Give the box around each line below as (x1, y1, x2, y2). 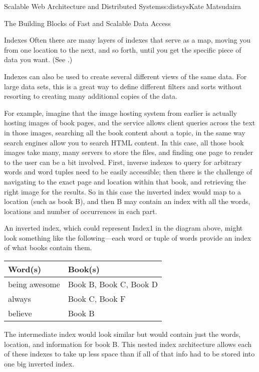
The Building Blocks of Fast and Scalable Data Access (4, 18, 171, 28)
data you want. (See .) (4, 54, 73, 65)
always (8, 293, 31, 305)
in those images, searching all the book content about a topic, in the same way (4, 127, 245, 137)
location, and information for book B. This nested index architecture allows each (4, 338, 252, 349)
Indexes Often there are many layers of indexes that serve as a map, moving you (4, 35, 251, 45)
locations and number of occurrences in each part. (4, 206, 157, 216)
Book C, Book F (68, 293, 126, 305)
